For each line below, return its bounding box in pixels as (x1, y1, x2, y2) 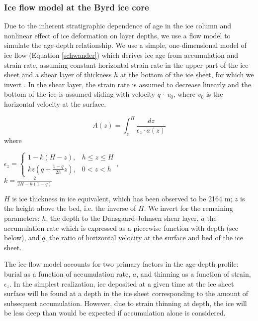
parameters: (4, 213, 40, 223)
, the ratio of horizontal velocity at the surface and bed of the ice (45, 232, 243, 243)
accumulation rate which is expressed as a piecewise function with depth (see (4, 222, 239, 233)
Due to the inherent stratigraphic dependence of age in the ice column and (4, 20, 231, 31)
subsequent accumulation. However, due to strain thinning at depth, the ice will (4, 298, 247, 308)
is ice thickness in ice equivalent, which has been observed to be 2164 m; (12, 193, 233, 203)
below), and (4, 232, 40, 243)
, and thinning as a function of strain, (136, 269, 251, 279)
